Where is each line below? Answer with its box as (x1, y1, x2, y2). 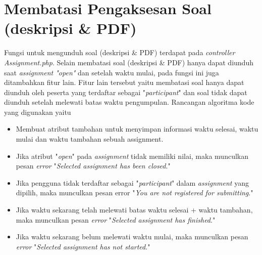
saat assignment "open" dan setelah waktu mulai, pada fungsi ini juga (4, 67, 219, 77)
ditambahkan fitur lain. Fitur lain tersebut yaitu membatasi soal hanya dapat (4, 77, 244, 88)
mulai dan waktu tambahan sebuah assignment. (16, 134, 164, 144)
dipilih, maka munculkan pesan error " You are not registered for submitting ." (16, 187, 253, 198)
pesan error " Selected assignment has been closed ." (16, 160, 171, 171)
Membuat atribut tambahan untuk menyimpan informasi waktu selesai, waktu (16, 123, 258, 134)
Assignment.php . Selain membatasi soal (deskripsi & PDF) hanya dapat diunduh (4, 57, 253, 67)
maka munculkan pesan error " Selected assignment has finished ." (16, 214, 216, 225)
